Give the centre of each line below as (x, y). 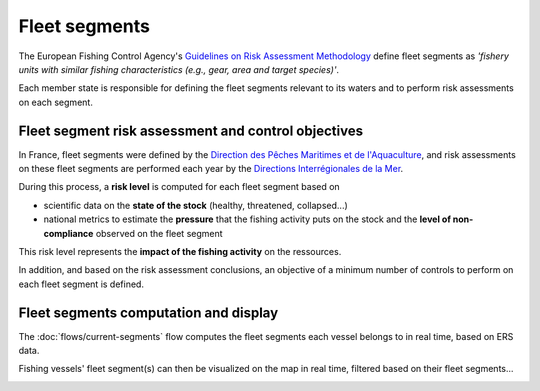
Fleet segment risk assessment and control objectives (191, 130)
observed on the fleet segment (159, 233)
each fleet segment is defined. (81, 284)
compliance (68, 233)
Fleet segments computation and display (148, 312)
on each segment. (56, 102)
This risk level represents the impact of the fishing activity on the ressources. (180, 251)
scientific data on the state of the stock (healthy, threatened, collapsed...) (196, 205)
